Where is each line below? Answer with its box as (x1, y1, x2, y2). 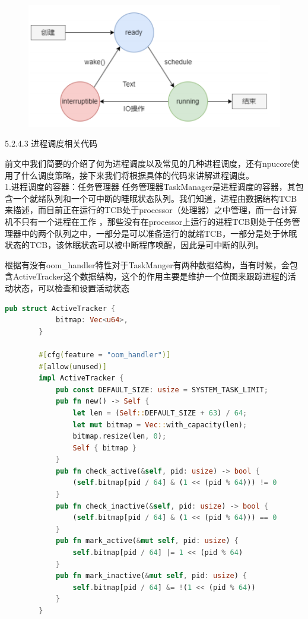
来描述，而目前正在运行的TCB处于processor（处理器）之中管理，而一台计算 (5, 204, 297, 216)
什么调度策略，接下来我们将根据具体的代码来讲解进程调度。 (21, 169, 254, 181)
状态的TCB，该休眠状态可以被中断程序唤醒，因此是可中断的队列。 (5, 239, 264, 251)
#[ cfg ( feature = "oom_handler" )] (39, 350, 171, 359)
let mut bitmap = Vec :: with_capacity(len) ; (72, 420, 247, 429)
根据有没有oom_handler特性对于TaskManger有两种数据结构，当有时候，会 (5, 258, 290, 271)
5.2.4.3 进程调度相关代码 (5, 137, 98, 150)
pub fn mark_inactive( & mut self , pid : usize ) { (55, 572, 247, 580)
